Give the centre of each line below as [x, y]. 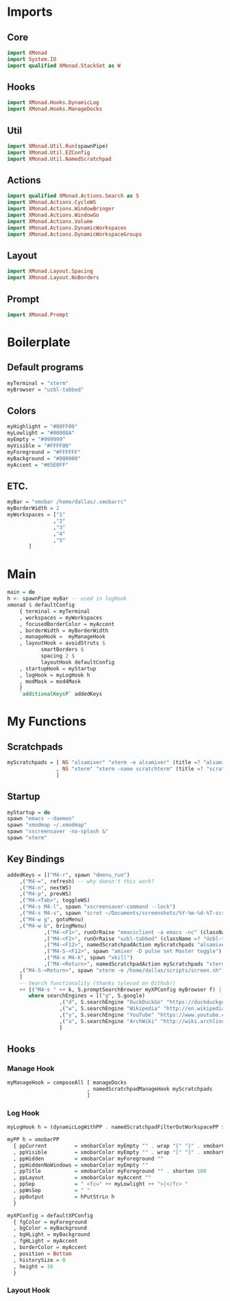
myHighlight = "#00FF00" [42, 427]
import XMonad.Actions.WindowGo [53, 215]
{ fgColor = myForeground [50, 1222]
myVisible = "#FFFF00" [39, 446]
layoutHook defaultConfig [78, 662]
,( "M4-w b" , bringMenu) [53, 926]
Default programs [46, 367]
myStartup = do [29, 812]
